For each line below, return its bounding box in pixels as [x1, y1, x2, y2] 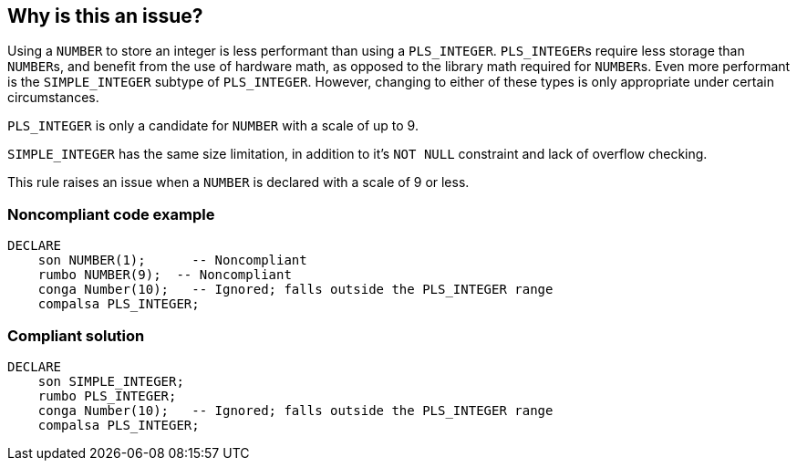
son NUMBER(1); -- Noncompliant [37, 253, 307, 268]
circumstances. [7, 89, 99, 106]
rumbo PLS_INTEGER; [37, 388, 177, 403]
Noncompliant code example [7, 204, 215, 224]
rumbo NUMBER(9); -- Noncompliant [37, 267, 292, 283]
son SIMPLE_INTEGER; [37, 373, 184, 389]
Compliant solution [7, 326, 145, 345]
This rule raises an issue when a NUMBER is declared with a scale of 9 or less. [7, 174, 470, 191]
